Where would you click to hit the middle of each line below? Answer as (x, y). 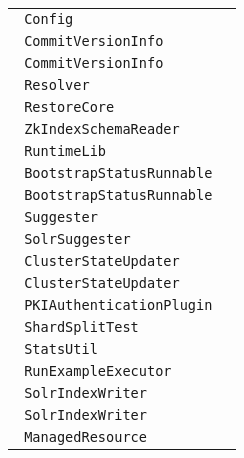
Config (49, 19)
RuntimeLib (65, 151)
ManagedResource (85, 437)
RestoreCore (69, 107)
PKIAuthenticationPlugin (118, 305)
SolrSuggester (77, 239)
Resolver (57, 85)
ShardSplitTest (81, 327)
